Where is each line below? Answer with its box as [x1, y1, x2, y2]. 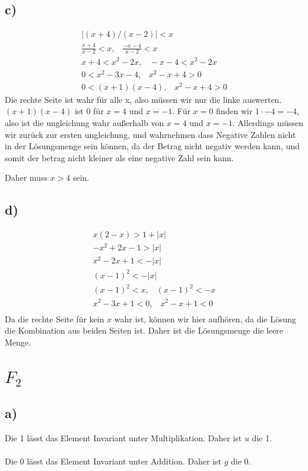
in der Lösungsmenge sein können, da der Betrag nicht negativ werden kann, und [5, 140, 300, 152]
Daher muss [5, 171, 47, 184]
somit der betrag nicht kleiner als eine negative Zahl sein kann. [5, 151, 234, 164]
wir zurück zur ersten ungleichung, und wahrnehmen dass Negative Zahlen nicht [5, 128, 296, 140]
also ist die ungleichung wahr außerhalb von [5, 116, 164, 128]
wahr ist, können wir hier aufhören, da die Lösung [114, 312, 297, 325]
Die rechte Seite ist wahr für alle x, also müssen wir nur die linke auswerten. [5, 93, 282, 105]
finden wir [215, 105, 253, 117]
